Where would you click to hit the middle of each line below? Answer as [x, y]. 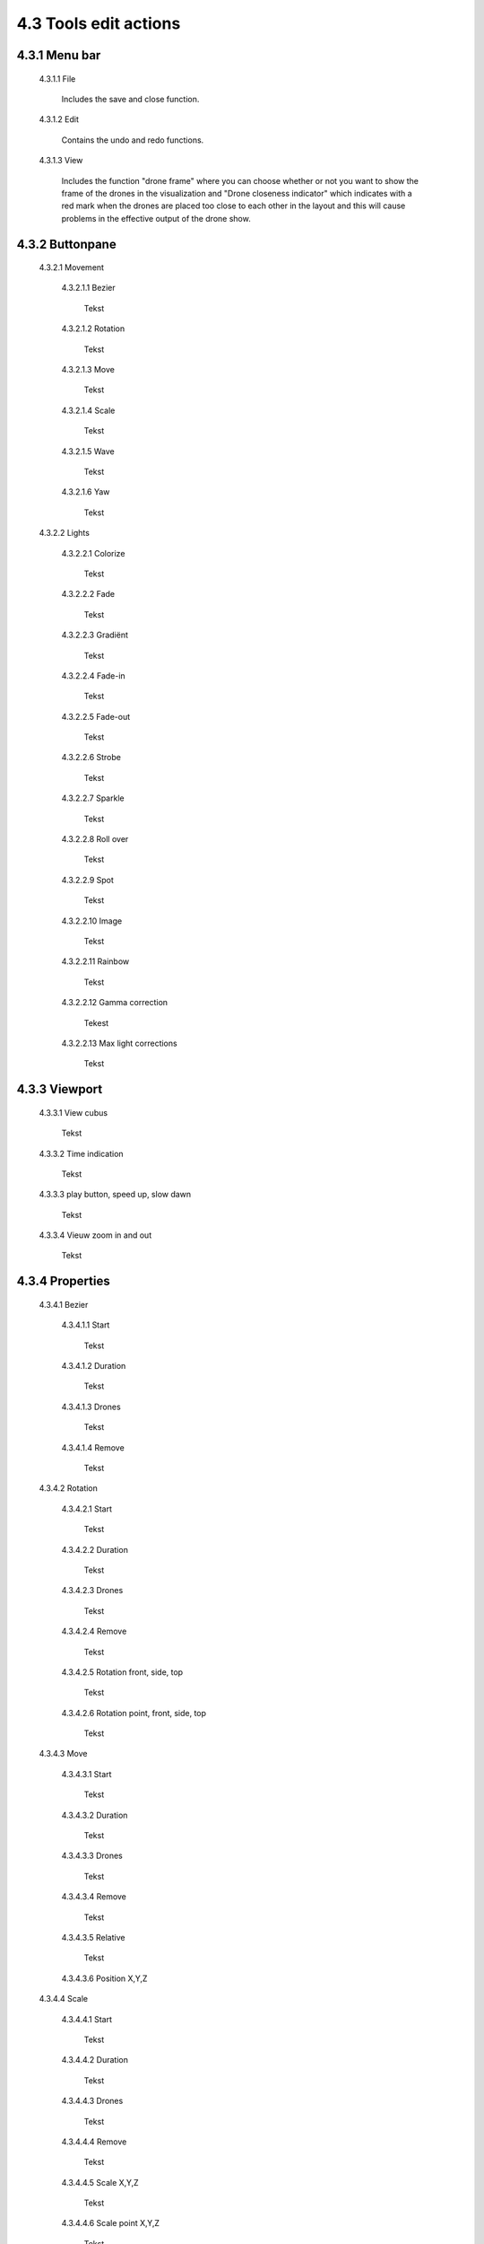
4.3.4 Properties [64, 1281]
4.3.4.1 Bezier [64, 1304]
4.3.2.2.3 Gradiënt [95, 635]
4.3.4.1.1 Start [86, 1325]
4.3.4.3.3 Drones [92, 1856]
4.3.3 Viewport [60, 1089]
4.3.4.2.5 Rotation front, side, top [122, 1672]
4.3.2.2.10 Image [92, 921]
